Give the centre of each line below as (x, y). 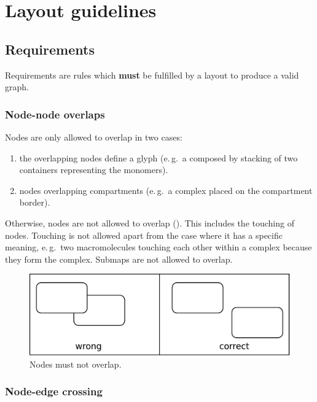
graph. (17, 87)
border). (35, 202)
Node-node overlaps (55, 114)
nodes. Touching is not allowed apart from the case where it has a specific (144, 235)
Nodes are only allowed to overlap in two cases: (94, 137)
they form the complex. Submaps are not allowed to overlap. (119, 259)
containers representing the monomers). (94, 170)
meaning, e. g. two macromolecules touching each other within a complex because (158, 247)
